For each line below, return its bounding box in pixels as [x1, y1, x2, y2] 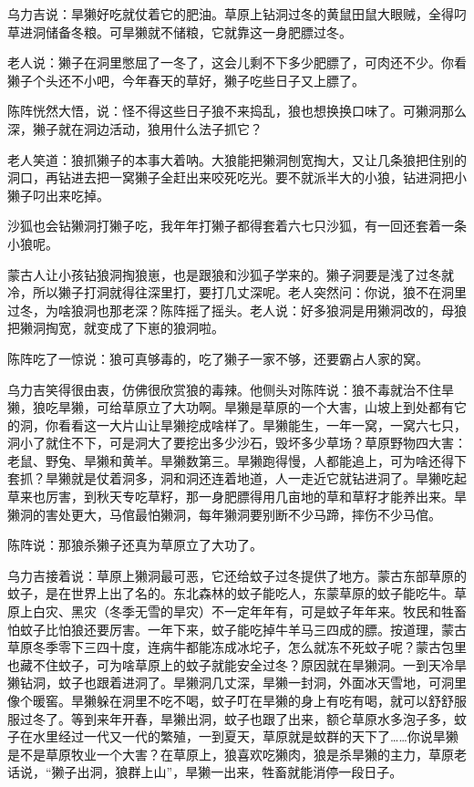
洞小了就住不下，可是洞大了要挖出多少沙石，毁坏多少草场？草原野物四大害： [7, 433, 467, 452]
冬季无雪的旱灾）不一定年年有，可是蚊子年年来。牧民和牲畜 [108, 602, 467, 621]
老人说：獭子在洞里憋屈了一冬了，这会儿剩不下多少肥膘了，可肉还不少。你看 [7, 53, 467, 72]
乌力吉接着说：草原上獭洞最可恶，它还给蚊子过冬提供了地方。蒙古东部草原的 [7, 565, 467, 585]
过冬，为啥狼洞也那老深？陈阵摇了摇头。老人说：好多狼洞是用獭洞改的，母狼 [7, 300, 467, 319]
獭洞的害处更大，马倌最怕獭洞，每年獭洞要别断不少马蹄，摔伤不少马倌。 [7, 504, 441, 523]
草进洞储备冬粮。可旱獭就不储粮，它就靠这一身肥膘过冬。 [7, 22, 352, 41]
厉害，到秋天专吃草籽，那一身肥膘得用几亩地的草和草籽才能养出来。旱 [45, 487, 467, 506]
